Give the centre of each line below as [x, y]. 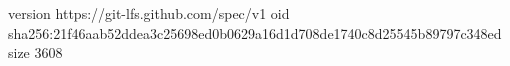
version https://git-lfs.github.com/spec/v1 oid [149, 13]
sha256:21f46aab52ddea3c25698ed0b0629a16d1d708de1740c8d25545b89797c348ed [255, 32]
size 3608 [35, 52]
